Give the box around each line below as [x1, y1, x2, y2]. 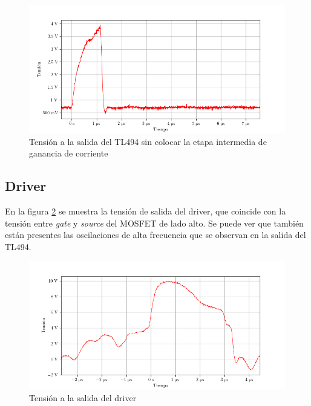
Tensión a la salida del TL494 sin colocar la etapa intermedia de [29, 135, 267, 147]
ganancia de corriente [29, 147, 108, 159]
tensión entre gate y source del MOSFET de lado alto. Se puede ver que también [5, 216, 304, 229]
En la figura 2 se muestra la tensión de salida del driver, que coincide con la [5, 204, 286, 217]
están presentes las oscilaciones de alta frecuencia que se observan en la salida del [5, 228, 306, 241]
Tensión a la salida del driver [29, 391, 137, 404]
